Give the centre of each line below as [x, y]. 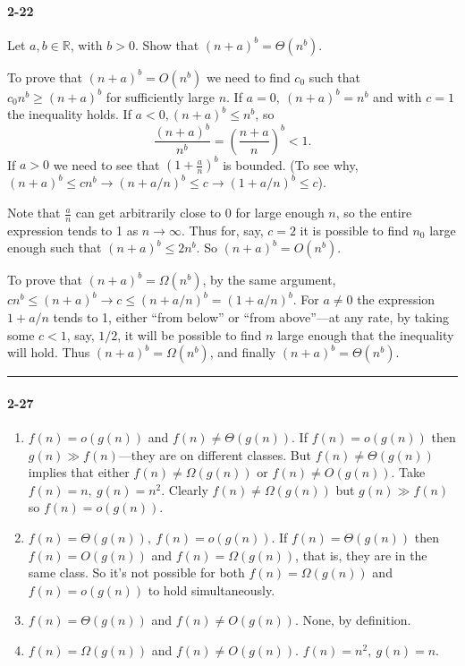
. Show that [167, 44]
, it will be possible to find [190, 334]
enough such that [55, 248]
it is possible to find [354, 230]
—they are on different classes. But [215, 454]
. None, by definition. [353, 620]
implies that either [79, 472]
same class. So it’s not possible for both [136, 572]
